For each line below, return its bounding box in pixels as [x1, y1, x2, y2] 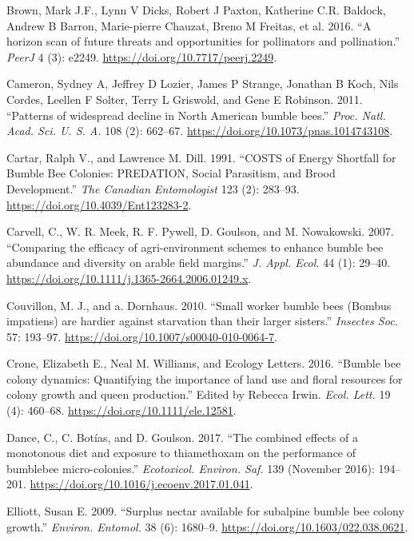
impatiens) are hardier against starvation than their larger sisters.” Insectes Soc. [6, 312, 398, 329]
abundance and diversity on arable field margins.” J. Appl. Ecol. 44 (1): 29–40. [6, 254, 391, 271]
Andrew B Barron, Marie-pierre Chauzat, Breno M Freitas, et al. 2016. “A [6, 17, 372, 34]
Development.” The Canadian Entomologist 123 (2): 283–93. [6, 180, 300, 197]
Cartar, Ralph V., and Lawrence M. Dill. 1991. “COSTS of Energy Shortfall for [6, 149, 396, 165]
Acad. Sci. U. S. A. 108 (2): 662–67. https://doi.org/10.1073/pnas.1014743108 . [6, 122, 393, 139]
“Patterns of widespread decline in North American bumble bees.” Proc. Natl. [6, 106, 386, 123]
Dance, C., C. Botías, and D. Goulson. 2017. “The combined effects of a [6, 428, 358, 445]
